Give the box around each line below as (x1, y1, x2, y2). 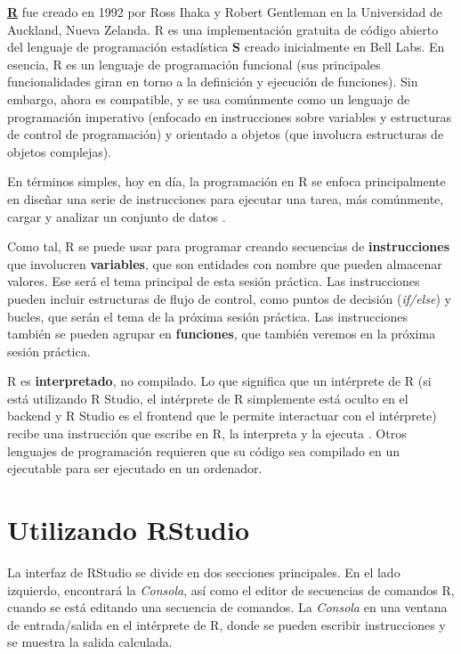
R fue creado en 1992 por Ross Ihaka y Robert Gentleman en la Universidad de (7, 3, 442, 20)
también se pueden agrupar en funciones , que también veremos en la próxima (7, 324, 436, 343)
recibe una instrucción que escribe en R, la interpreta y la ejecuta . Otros (7, 424, 407, 443)
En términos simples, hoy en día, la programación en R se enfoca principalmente (7, 172, 446, 191)
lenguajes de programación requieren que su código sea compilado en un (7, 441, 400, 460)
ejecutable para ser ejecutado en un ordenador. (7, 459, 263, 478)
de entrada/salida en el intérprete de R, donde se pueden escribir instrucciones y (7, 615, 446, 634)
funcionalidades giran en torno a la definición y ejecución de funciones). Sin (7, 72, 418, 91)
